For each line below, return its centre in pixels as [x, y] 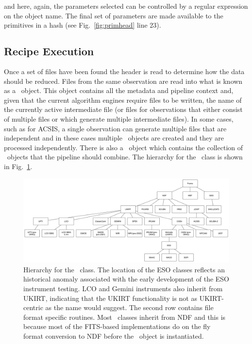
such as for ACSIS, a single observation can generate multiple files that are [115, 128]
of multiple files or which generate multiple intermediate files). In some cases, [119, 118]
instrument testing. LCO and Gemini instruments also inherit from [123, 289]
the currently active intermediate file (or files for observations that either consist [123, 109]
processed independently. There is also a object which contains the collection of [123, 147]
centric [33, 307]
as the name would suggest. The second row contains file [129, 307]
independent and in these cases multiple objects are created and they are [114, 138]
